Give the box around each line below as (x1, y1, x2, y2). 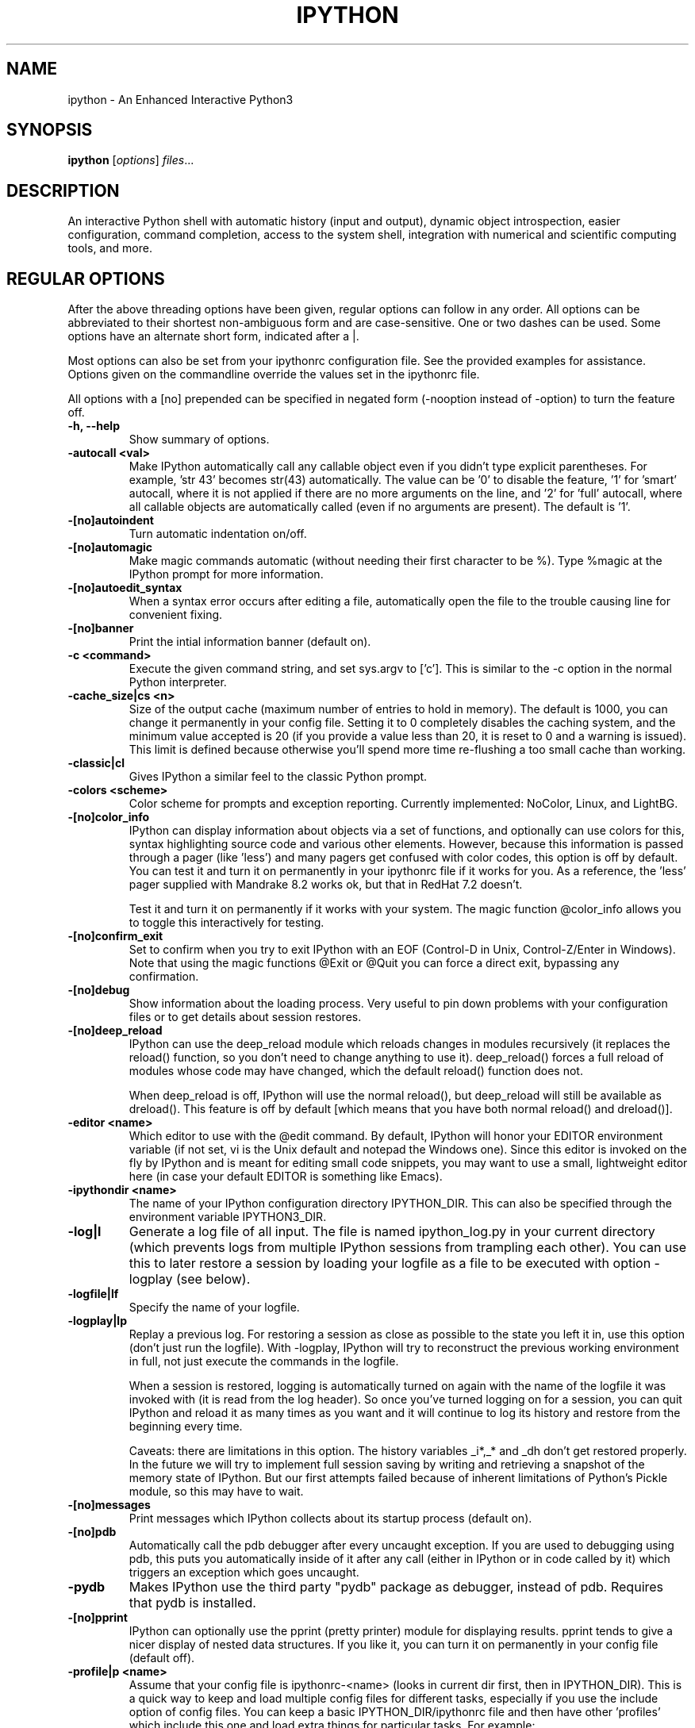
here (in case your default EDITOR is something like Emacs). (129, 1169, 443, 1184)
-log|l (67, 1223, 102, 1240)
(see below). (175, 1271, 251, 1288)
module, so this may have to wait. (129, 1484, 304, 1499)
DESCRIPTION (6, 180, 120, 201)
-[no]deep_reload (67, 1023, 163, 1038)
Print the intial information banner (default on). (129, 635, 371, 649)
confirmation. (129, 970, 199, 984)
